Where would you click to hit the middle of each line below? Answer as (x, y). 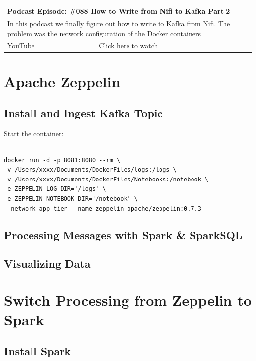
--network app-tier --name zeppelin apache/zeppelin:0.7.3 (103, 208)
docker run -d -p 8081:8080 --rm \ (62, 160)
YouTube (21, 45)
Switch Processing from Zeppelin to (128, 300)
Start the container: (34, 133)
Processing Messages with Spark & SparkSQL (123, 235)
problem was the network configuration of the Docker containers (104, 33)
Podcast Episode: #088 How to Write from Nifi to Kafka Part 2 (119, 11)
